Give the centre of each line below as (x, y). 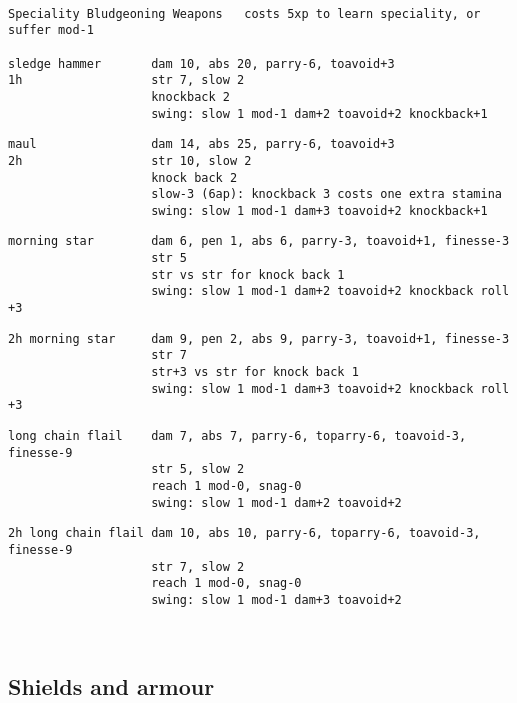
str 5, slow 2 (198, 469)
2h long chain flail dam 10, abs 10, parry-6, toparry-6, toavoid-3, (244, 533)
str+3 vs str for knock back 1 (255, 372)
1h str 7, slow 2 (126, 80)
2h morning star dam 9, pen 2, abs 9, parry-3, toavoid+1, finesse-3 (259, 338)
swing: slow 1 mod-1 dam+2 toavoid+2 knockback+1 (319, 113)
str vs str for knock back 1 (248, 274)
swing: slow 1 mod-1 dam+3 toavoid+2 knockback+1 (319, 210)
